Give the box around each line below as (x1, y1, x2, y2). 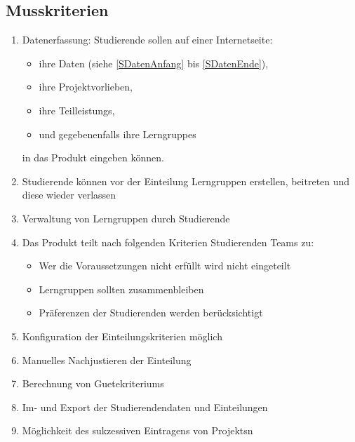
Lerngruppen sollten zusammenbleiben (39, 281, 204, 296)
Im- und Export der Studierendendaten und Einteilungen (22, 399, 268, 414)
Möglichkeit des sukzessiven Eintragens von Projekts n (22, 423, 253, 438)
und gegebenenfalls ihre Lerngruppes (39, 126, 196, 141)
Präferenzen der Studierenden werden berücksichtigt (39, 305, 263, 320)
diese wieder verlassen (22, 187, 116, 202)
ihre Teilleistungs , (39, 102, 115, 117)
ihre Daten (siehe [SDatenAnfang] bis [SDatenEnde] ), (39, 55, 269, 70)
